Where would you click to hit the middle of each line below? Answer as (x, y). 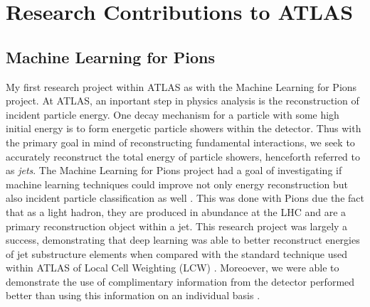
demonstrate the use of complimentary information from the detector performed (180, 281)
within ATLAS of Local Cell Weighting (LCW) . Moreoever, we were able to (173, 268)
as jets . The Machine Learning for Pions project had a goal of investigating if (174, 170)
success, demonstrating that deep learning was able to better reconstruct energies (183, 240)
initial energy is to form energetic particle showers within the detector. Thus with (184, 128)
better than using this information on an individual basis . (133, 295)
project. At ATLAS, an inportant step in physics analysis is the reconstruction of (183, 101)
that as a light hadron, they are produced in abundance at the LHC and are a (176, 211)
